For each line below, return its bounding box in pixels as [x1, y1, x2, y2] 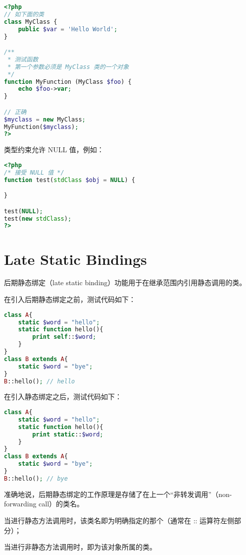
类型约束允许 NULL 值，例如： [4, 144, 104, 155]
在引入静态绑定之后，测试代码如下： [4, 391, 122, 402]
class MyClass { [4, 18, 57, 25]
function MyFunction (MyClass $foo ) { [4, 78, 132, 85]
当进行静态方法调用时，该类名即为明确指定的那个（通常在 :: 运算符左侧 [4, 515, 235, 525]
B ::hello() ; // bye [4, 475, 68, 482]
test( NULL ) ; [4, 207, 43, 215]
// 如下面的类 [4, 10, 44, 18]
